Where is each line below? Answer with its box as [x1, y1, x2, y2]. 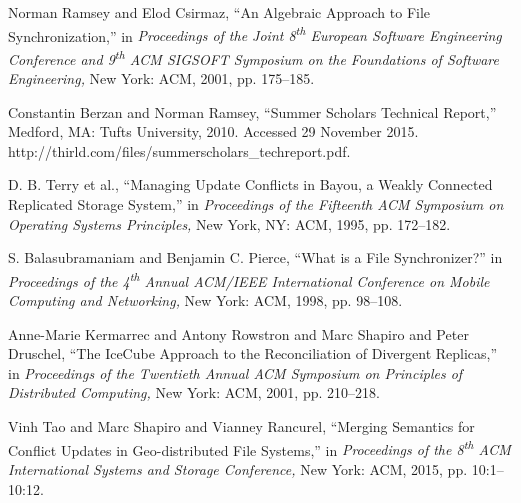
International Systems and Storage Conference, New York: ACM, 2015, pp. [8, 458, 468, 479]
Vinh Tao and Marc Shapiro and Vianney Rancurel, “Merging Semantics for [8, 416, 475, 437]
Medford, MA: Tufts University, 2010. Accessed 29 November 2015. [8, 121, 419, 142]
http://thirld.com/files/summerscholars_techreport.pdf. [8, 140, 351, 161]
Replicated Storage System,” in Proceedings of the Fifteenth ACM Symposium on [8, 194, 504, 215]
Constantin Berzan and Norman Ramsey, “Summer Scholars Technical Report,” [8, 101, 497, 122]
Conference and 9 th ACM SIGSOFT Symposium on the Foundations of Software [8, 45, 499, 69]
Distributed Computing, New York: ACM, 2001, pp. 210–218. [8, 382, 380, 403]
